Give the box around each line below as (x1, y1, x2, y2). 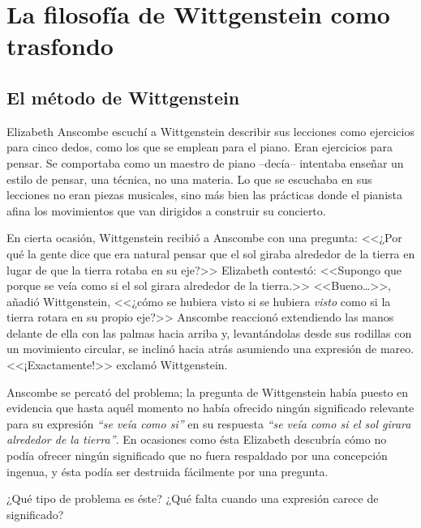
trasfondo (6, 29, 114, 62)
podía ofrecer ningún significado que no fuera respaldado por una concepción (6, 447, 388, 464)
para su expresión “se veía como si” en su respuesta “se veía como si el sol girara (6, 415, 411, 432)
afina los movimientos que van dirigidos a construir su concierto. (6, 202, 326, 219)
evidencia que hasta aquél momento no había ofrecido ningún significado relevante (6, 399, 415, 416)
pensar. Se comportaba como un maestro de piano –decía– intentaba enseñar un (6, 154, 404, 171)
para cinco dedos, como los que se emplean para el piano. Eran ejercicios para (6, 138, 393, 155)
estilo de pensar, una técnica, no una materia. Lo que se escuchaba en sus (6, 170, 372, 187)
